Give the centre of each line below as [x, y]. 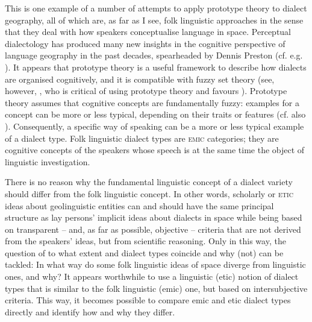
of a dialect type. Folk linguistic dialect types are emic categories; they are [142, 138]
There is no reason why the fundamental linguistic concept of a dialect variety [149, 182]
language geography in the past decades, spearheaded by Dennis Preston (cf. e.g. [154, 55]
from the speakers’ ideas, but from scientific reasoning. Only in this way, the [145, 241]
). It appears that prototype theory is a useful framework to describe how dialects [156, 67]
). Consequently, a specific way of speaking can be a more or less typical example [154, 126]
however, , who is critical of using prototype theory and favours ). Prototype [146, 91]
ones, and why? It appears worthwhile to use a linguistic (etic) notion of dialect [152, 276]
